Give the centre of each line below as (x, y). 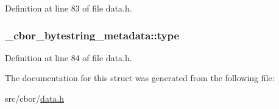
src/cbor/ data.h (35, 98)
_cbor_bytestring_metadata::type (92, 35)
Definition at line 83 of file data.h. (69, 8)
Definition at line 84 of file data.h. (69, 57)
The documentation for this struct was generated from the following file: (140, 78)
